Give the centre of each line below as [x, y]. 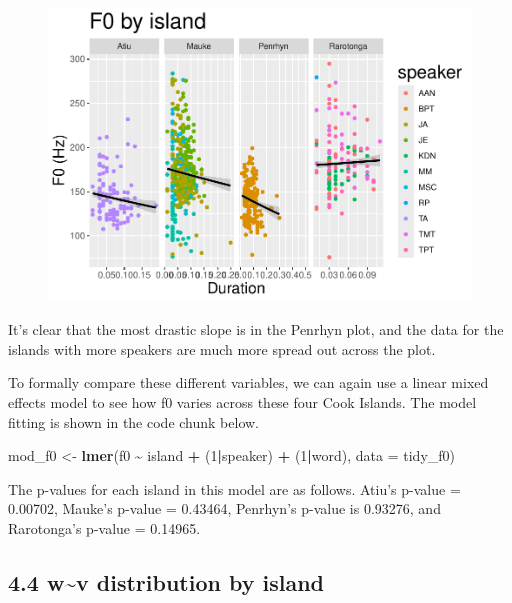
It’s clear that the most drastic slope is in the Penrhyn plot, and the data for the [256, 329]
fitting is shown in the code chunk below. [133, 421]
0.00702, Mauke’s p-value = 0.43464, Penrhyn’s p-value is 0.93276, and [224, 508]
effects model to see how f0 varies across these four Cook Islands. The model [242, 401]
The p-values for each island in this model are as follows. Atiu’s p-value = [234, 488]
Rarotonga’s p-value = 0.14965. [104, 527]
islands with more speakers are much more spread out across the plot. [222, 348]
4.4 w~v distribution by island [166, 581]
